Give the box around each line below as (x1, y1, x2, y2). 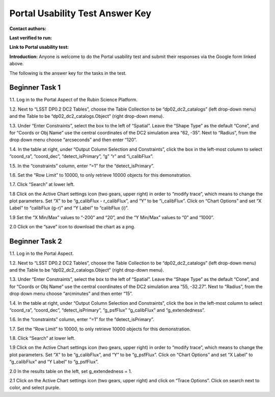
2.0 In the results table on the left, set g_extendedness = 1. (9, 368, 132, 374)
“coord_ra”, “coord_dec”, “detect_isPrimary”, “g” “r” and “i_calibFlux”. (9, 153, 154, 160)
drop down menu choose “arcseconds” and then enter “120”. (9, 137, 137, 143)
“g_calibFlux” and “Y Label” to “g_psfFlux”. (9, 359, 99, 365)
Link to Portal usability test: (9, 44, 69, 50)
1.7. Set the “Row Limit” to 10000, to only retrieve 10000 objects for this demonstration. (9, 326, 191, 332)
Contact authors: (9, 25, 47, 32)
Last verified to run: (9, 35, 52, 41)
